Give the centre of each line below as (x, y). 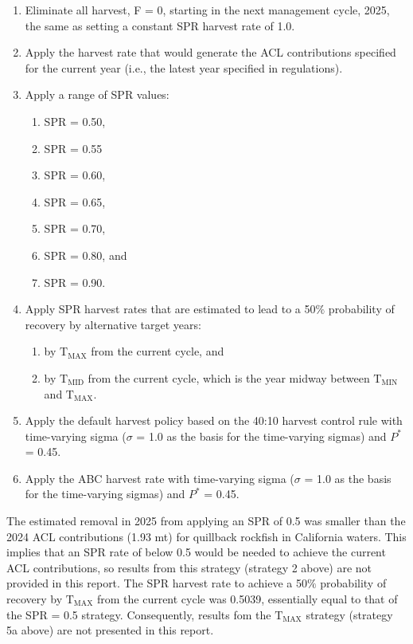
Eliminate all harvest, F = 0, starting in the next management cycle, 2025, (207, 10)
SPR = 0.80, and (86, 255)
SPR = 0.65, (75, 201)
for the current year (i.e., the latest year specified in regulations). (184, 67)
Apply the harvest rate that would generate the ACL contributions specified (210, 52)
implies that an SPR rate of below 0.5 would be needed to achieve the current (196, 552)
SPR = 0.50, (75, 121)
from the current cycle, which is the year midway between (229, 377)
